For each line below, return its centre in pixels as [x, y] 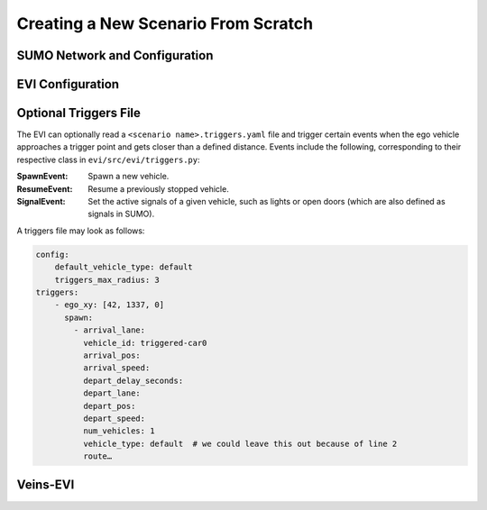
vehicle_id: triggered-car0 [145, 343]
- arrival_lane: [110, 330]
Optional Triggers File [79, 113]
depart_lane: [112, 393]
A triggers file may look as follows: [81, 231]
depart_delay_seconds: [133, 380]
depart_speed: [114, 418]
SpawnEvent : [42, 177]
